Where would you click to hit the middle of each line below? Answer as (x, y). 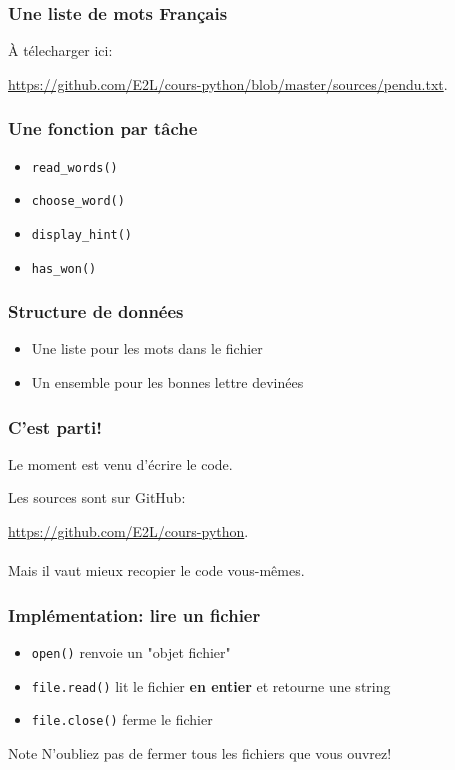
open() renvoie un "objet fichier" (131, 652)
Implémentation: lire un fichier (134, 614)
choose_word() (78, 201)
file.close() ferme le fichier (122, 719)
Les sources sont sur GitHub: (97, 497)
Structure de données (96, 311)
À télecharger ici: (60, 50)
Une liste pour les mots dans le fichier (147, 348)
